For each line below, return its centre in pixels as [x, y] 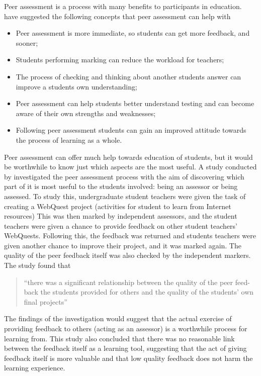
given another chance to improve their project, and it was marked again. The [123, 245]
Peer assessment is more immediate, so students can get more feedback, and [133, 33]
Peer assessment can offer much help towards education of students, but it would [128, 157]
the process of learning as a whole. [69, 139]
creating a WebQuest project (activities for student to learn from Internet [118, 206]
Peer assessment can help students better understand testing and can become [135, 103]
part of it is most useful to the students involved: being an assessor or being [121, 186]
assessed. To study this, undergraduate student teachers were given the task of [125, 196]
